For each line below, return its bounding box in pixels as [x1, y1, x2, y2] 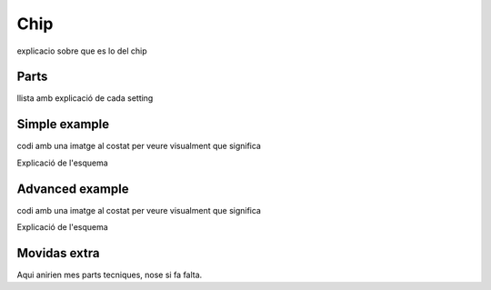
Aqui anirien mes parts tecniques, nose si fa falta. [16, 269, 203, 280]
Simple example [16, 116, 110, 132]
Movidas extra [16, 245, 100, 261]
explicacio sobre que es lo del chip [16, 45, 147, 56]
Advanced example [16, 181, 129, 196]
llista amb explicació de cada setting [16, 93, 154, 104]
